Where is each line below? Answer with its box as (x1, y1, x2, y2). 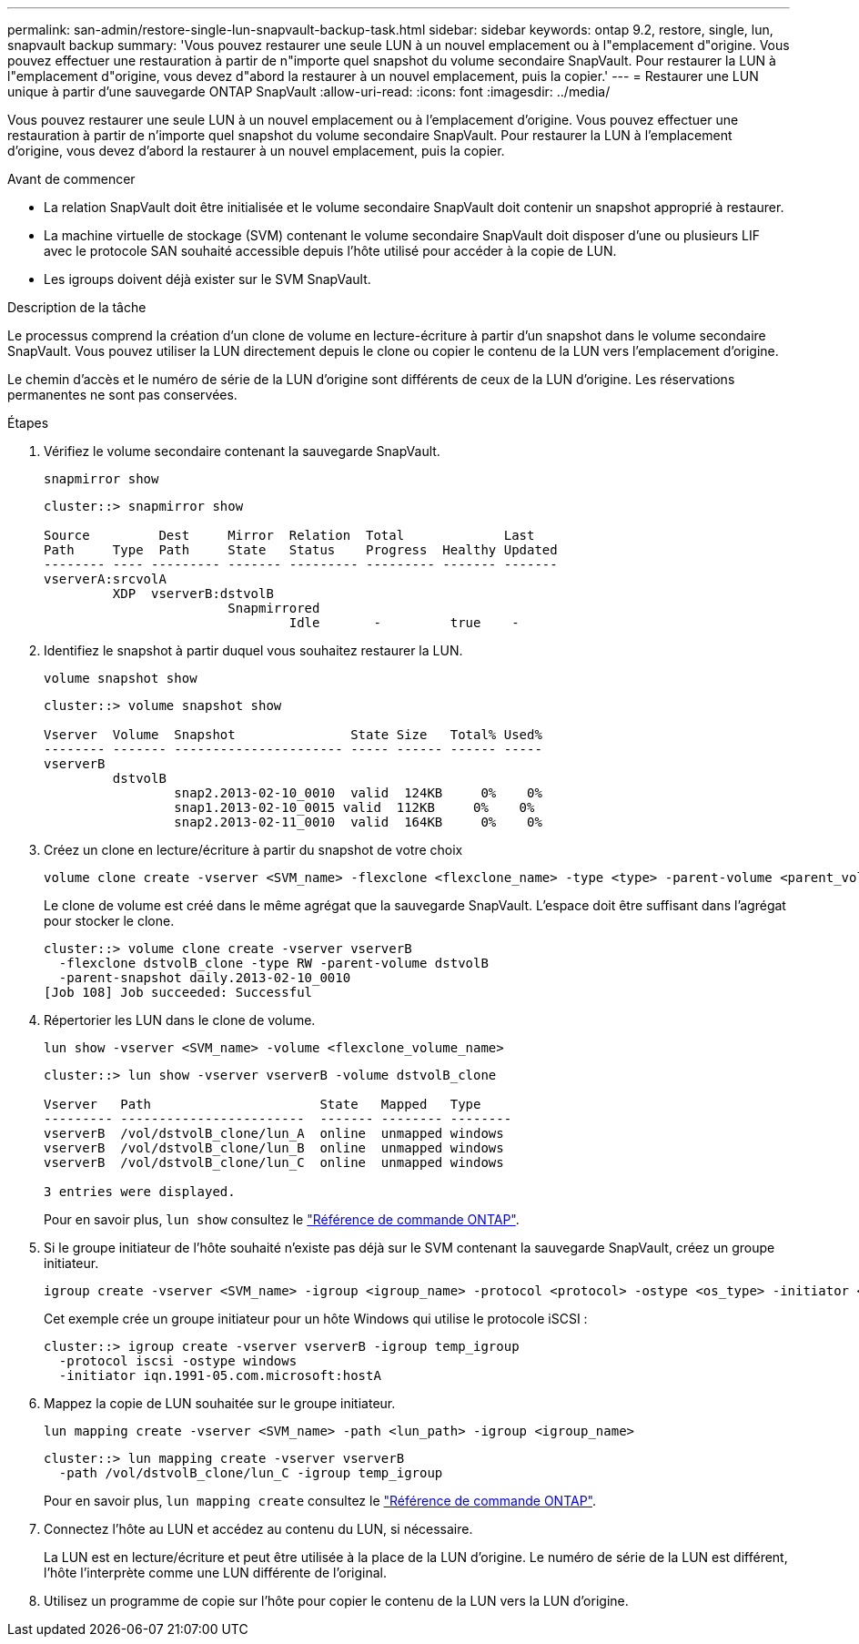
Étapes (7, 415, 49, 431)
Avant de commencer (7, 171, 136, 187)
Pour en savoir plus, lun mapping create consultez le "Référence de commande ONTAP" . (44, 1493, 597, 1508)
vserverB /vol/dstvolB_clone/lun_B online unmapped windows (44, 1141, 504, 1155)
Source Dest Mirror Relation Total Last (44, 528, 535, 543)
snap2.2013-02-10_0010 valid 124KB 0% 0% (174, 786, 542, 800)
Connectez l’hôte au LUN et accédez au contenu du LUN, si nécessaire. (44, 1521, 473, 1537)
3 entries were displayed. (44, 1184, 236, 1199)
